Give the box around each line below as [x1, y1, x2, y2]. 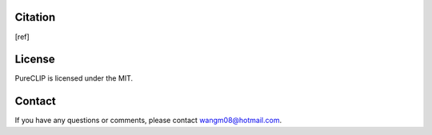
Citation [14, 10, 56, 24]
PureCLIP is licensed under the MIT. [14, 73, 134, 83]
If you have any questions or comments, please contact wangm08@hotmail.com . [14, 116, 282, 125]
